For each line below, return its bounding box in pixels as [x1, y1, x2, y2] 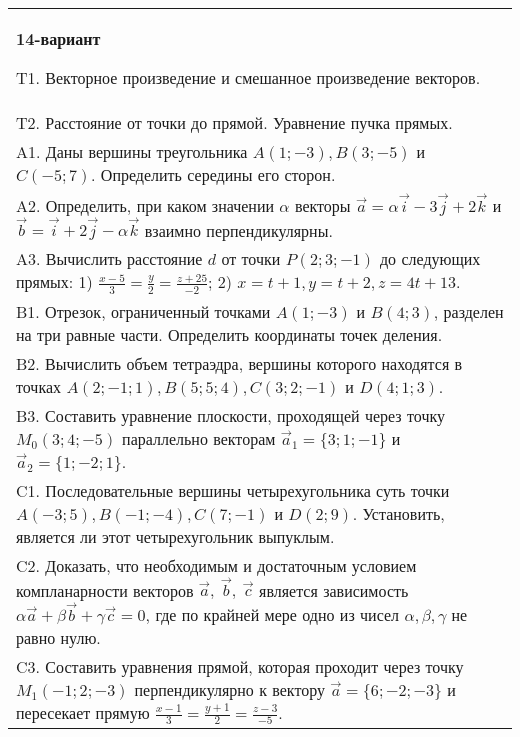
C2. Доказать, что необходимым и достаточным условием [16, 553, 417, 577]
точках [16, 374, 62, 398]
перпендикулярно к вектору [134, 677, 325, 701]
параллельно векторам [122, 426, 276, 450]
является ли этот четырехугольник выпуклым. [16, 524, 335, 548]
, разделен [433, 299, 504, 323]
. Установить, [352, 501, 445, 525]
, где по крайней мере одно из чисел [145, 602, 400, 626]
